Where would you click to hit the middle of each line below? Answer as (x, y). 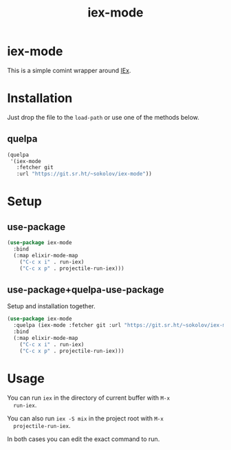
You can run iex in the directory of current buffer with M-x (89, 398)
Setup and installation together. (51, 306)
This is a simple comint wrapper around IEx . (69, 70)
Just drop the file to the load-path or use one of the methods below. (103, 117)
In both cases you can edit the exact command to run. (84, 439)
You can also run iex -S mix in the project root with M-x (85, 418)
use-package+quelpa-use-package (86, 289)
